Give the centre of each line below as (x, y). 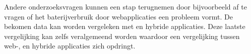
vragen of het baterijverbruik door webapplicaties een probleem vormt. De (119, 16)
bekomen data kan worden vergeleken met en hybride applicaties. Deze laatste (125, 26)
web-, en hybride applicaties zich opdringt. (70, 46)
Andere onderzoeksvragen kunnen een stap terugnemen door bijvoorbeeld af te (126, 6)
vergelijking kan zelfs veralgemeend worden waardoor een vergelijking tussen (122, 36)
